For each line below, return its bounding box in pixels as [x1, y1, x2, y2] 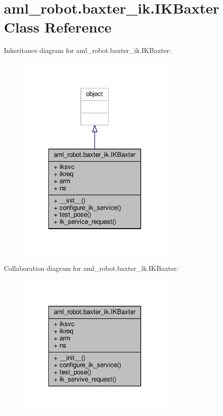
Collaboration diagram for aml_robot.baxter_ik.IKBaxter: [4, 263, 178, 273]
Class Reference [4, 17, 112, 37]
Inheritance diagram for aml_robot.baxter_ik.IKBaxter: [4, 45, 171, 55]
